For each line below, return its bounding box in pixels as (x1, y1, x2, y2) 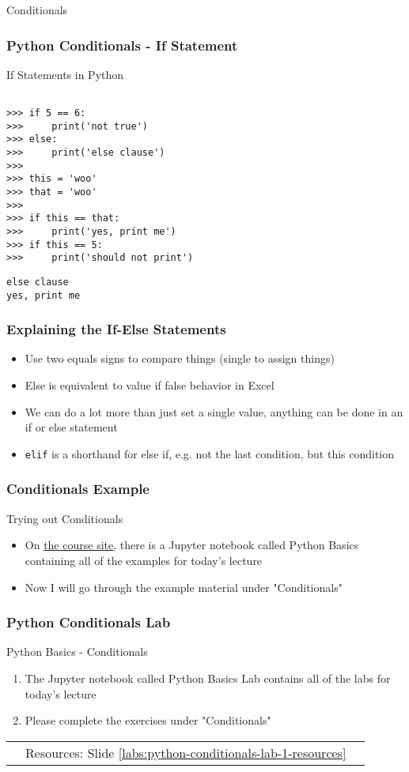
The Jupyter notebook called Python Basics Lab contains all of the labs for (25, 669, 391, 686)
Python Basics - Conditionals (6, 643, 148, 660)
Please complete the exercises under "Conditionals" (25, 712, 271, 729)
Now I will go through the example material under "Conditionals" (25, 578, 343, 595)
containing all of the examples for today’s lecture (25, 552, 263, 568)
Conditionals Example (6, 479, 150, 499)
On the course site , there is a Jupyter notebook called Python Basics (25, 537, 359, 553)
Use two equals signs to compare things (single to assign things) (25, 350, 335, 367)
